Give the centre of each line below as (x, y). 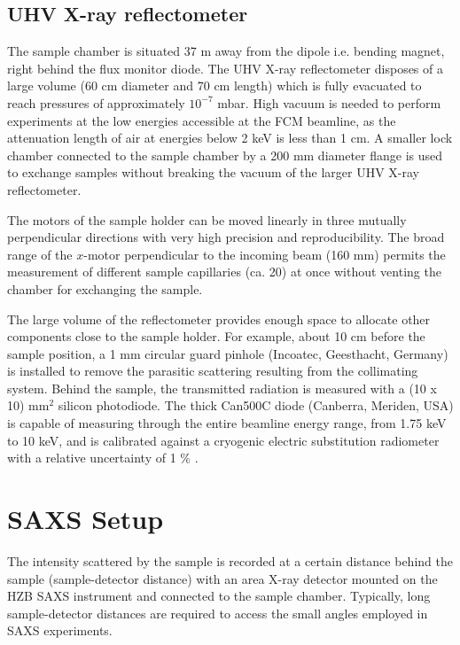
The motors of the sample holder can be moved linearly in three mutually (207, 219)
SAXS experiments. (60, 630)
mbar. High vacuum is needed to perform (329, 102)
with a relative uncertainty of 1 (92, 458)
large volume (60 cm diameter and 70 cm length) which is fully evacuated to (214, 85)
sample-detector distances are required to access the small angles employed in (218, 613)
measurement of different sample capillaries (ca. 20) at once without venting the (224, 272)
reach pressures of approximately (96, 102)
